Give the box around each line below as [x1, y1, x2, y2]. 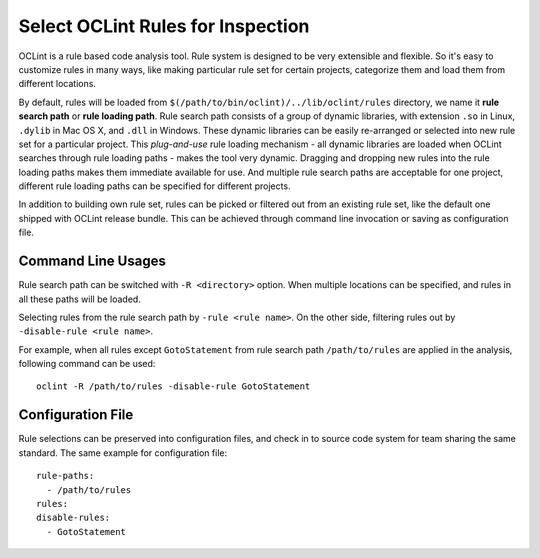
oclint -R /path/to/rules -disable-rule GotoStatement [36, 381, 311, 392]
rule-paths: [36, 470, 95, 482]
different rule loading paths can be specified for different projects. [18, 180, 291, 192]
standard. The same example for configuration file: [18, 446, 228, 459]
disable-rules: [36, 512, 111, 524]
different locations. [18, 78, 97, 90]
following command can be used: [18, 358, 156, 370]
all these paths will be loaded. [18, 293, 142, 305]
